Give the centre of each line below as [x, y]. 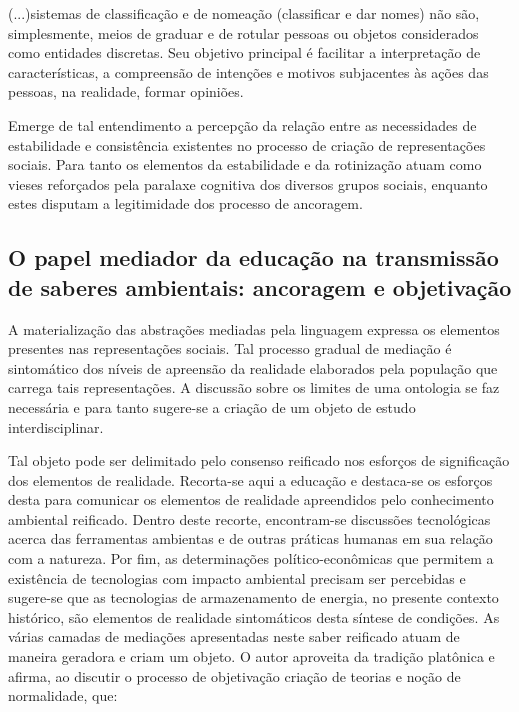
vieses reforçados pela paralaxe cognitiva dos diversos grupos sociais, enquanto [248, 183]
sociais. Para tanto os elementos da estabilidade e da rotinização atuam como [245, 164]
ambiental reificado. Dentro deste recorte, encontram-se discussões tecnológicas [249, 518]
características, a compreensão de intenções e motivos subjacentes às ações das [248, 71]
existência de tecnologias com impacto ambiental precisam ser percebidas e [237, 577]
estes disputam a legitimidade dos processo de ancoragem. [185, 203]
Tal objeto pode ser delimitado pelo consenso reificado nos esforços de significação [259, 460]
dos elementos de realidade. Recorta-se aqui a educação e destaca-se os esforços [250, 479]
